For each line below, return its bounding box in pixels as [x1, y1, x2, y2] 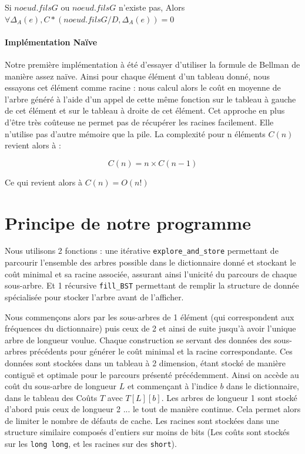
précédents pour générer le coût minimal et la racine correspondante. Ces [29, 345, 293, 357]
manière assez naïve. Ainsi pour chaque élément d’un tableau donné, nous [5, 69, 270, 82]
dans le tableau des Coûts [5, 391, 98, 403]
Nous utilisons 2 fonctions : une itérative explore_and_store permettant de [5, 244, 279, 257]
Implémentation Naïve [5, 35, 98, 48]
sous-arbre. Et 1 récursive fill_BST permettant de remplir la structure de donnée [5, 279, 299, 291]
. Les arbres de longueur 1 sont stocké [161, 391, 297, 403]
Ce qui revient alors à [5, 175, 82, 188]
